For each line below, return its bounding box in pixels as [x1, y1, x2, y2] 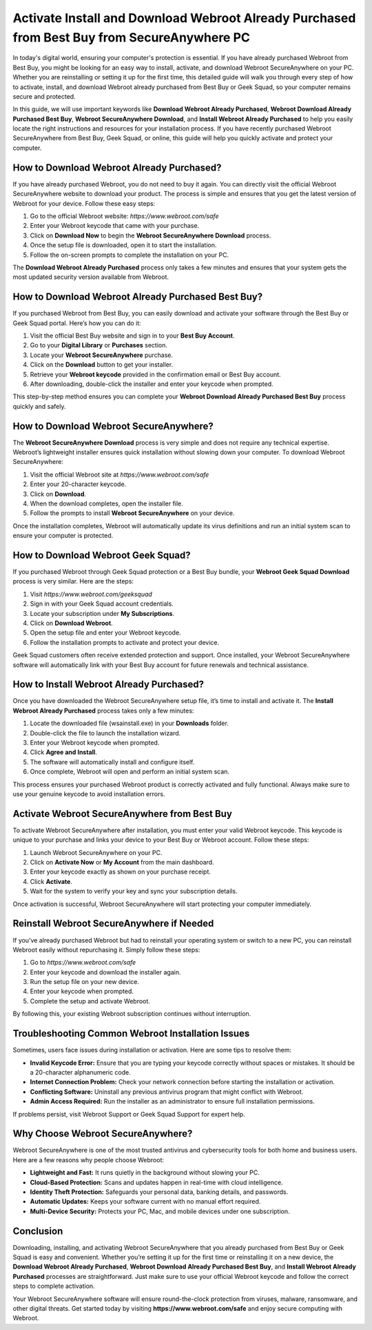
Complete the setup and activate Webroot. [30, 996, 151, 1005]
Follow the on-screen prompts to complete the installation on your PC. [30, 251, 229, 259]
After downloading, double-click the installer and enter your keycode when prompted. [30, 380, 273, 388]
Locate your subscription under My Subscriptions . [30, 609, 175, 617]
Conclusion [12, 1225, 63, 1237]
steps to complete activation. [12, 1282, 96, 1291]
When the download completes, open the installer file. [30, 499, 184, 508]
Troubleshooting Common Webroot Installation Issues [12, 1028, 250, 1039]
